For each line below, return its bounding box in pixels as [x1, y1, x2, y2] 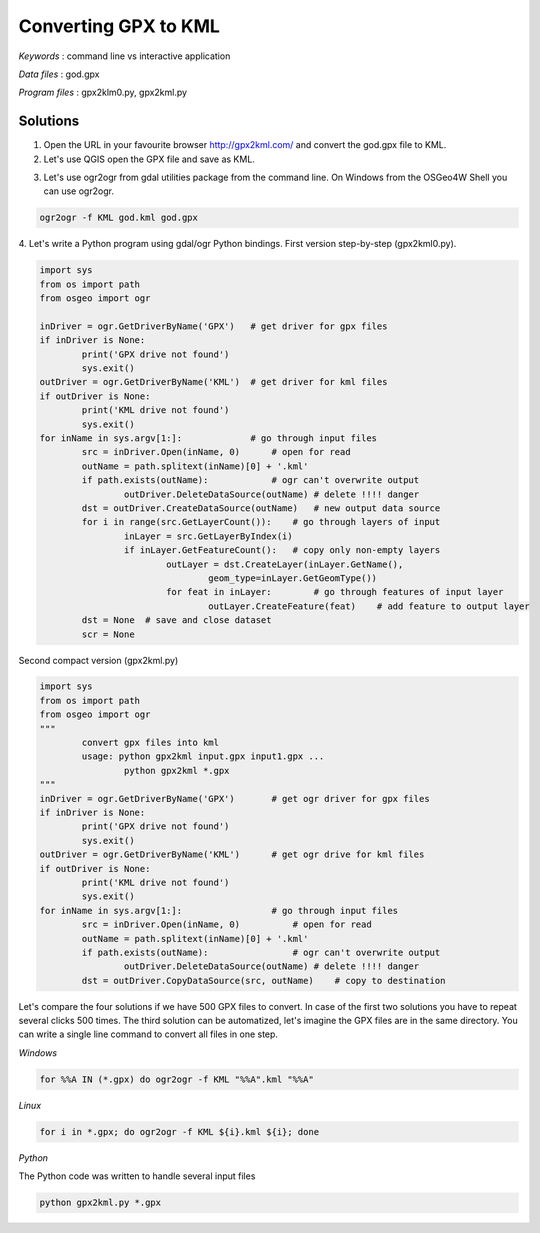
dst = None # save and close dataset [81, 615, 272, 626]
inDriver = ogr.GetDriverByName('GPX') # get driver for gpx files [39, 320, 388, 332]
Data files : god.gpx [18, 68, 100, 80]
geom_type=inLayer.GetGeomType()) [208, 572, 378, 584]
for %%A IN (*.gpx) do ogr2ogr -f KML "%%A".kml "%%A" [39, 1073, 314, 1085]
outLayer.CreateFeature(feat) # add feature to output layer [208, 600, 530, 612]
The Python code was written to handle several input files [18, 1170, 256, 1182]
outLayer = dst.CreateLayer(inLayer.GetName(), [165, 558, 404, 570]
